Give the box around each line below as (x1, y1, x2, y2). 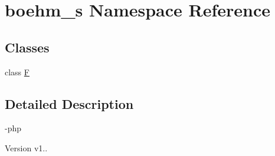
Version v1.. (5, 141, 48, 154)
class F (5, 65, 30, 78)
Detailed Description (5, 94, 134, 112)
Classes (5, 38, 50, 56)
